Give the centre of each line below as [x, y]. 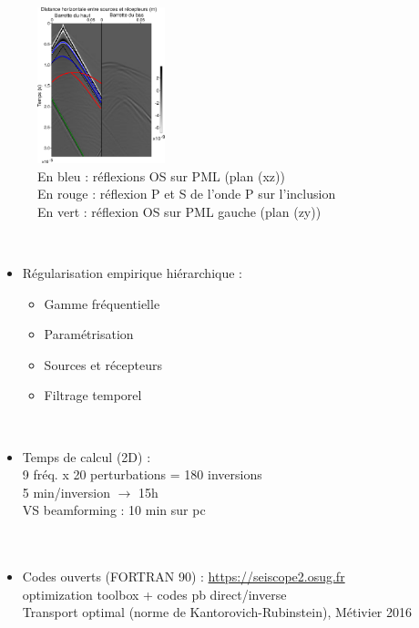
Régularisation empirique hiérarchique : [132, 273]
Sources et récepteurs [103, 364]
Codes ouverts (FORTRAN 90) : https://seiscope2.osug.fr [184, 577]
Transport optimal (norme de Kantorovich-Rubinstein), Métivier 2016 [217, 612]
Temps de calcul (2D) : [87, 456]
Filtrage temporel [93, 395]
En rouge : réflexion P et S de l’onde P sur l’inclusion [187, 194]
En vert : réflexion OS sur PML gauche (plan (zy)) [179, 211]
